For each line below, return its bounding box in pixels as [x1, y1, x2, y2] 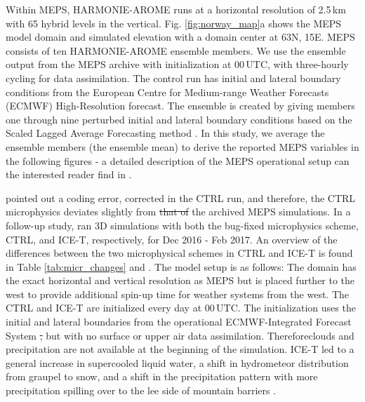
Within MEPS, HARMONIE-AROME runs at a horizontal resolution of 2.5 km [6, 2, 346, 16]
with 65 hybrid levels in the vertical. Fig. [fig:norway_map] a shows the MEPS [6, 15, 342, 30]
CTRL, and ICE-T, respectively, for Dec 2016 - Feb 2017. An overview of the [6, 232, 338, 246]
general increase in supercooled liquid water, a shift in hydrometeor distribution [6, 355, 349, 370]
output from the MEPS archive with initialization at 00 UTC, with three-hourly [6, 57, 349, 72]
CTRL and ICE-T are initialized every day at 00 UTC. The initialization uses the [6, 300, 356, 315]
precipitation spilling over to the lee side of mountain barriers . [6, 383, 277, 398]
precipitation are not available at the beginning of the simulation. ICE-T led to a [6, 342, 354, 356]
